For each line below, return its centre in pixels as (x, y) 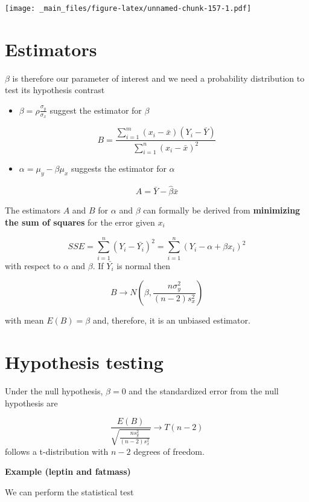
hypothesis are (31, 403)
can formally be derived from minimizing (222, 210)
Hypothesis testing (84, 362)
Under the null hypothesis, (54, 391)
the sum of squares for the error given (80, 222)
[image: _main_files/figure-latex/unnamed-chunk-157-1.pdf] (128, 8)
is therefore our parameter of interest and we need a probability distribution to (158, 78)
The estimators (33, 210)
